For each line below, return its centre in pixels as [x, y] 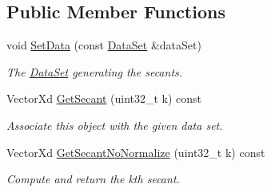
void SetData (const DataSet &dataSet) [104, 45]
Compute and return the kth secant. [93, 179]
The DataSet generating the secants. [95, 71]
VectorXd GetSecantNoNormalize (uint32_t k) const [136, 152]
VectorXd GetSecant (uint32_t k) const [104, 98]
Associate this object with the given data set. [115, 125]
